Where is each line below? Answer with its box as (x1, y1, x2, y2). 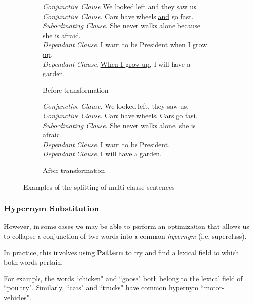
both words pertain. (4, 257, 63, 267)
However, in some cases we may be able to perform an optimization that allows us (4, 221, 249, 231)
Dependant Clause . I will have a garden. (43, 149, 162, 159)
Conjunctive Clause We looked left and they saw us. (43, 1, 198, 11)
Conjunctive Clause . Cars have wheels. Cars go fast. (43, 110, 198, 120)
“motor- (200, 283, 224, 293)
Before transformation (43, 84, 109, 95)
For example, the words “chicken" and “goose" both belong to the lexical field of (4, 273, 243, 283)
